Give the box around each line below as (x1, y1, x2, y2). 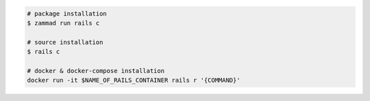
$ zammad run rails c (27, 19, 100, 27)
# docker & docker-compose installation (27, 67, 164, 74)
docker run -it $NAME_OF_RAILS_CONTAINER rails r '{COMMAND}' (27, 76, 241, 85)
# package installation (27, 10, 108, 17)
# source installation (27, 38, 103, 46)
